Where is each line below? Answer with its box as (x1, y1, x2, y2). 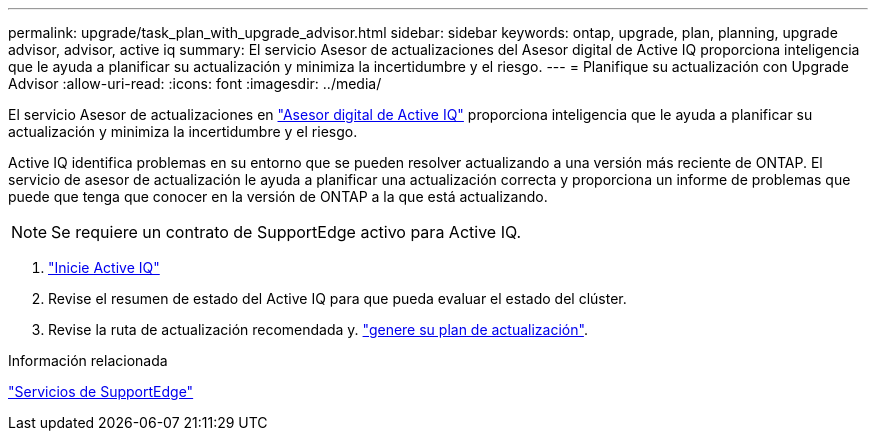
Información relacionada (8, 352, 168, 369)
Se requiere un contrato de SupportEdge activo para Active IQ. (51, 222, 522, 242)
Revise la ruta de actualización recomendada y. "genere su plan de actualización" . (48, 321, 588, 338)
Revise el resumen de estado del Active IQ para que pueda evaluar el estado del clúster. (48, 290, 627, 307)
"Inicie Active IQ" (48, 259, 160, 276)
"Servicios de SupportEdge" (8, 383, 194, 400)
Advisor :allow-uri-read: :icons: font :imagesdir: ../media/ (8, 75, 382, 92)
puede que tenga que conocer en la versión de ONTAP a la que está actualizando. (8, 188, 548, 205)
